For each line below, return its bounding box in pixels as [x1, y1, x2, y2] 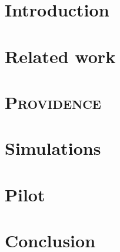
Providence [5, 89, 101, 114]
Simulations [5, 136, 101, 160]
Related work [5, 44, 116, 68]
